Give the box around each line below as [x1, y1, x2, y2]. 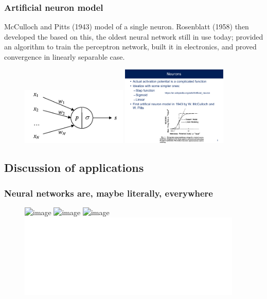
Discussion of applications [4, 160, 144, 175]
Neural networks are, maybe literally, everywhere [4, 186, 213, 199]
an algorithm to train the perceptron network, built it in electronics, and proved [4, 41, 257, 52]
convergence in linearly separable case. [4, 51, 125, 62]
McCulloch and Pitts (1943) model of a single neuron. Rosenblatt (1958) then [4, 21, 249, 32]
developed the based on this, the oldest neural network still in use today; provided [4, 31, 263, 42]
